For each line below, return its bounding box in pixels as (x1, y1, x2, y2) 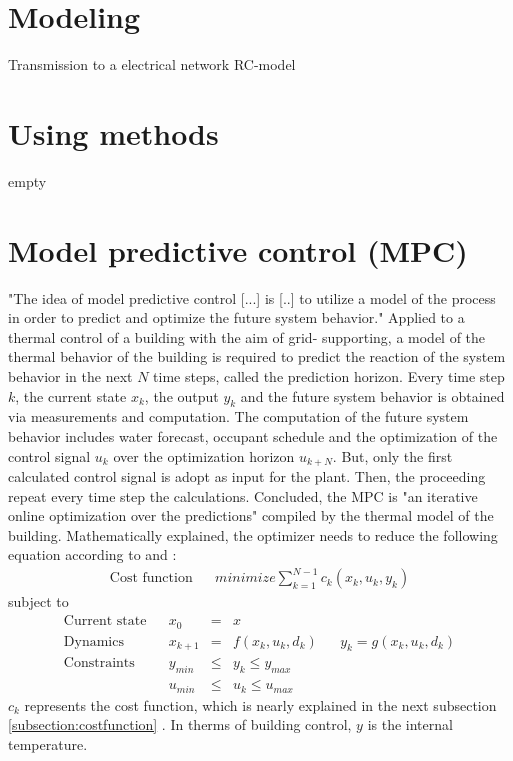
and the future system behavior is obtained (240, 385, 505, 406)
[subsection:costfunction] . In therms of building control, (8, 714, 352, 735)
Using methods (8, 112, 219, 153)
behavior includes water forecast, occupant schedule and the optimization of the (8, 425, 498, 446)
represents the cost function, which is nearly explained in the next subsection (24, 694, 497, 715)
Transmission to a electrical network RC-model (8, 54, 296, 75)
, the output (144, 385, 219, 406)
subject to (8, 591, 69, 612)
